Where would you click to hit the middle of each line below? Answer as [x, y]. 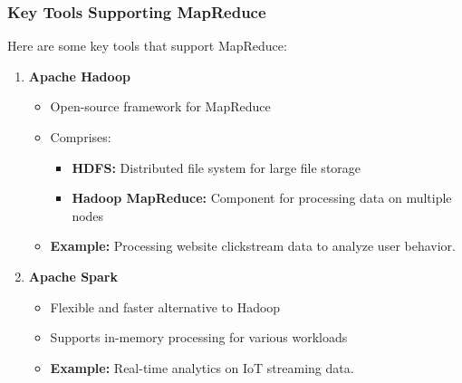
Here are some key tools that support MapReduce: [147, 46]
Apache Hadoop [79, 76]
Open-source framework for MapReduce [160, 106]
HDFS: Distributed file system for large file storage [217, 167]
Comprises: [81, 137]
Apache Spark [73, 276]
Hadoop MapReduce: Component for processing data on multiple [262, 198]
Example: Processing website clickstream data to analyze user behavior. [253, 246]
